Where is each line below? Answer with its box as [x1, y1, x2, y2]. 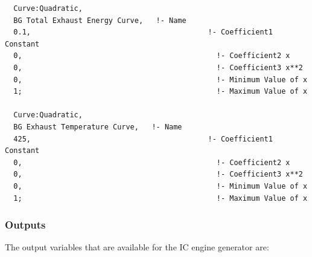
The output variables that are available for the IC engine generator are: [5, 241, 269, 253]
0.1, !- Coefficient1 [13, 28, 273, 37]
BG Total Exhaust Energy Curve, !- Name [13, 16, 186, 25]
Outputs [5, 217, 46, 232]
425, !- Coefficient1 [13, 134, 273, 143]
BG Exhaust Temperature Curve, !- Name [13, 122, 182, 131]
